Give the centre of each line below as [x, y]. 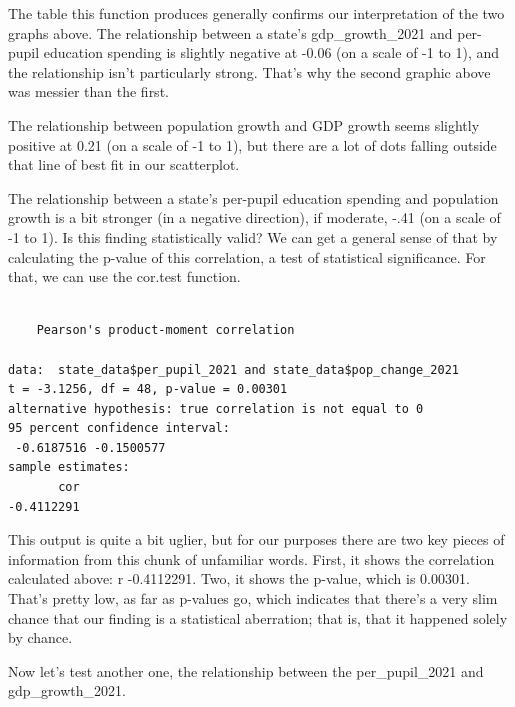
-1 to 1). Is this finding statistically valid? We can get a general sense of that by [253, 236]
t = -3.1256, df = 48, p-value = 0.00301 [148, 389]
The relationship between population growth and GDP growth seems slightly [244, 124]
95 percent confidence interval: [119, 428]
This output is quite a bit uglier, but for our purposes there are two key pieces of [256, 539]
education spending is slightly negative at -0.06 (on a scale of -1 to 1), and [271, 52]
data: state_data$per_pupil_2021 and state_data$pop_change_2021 [234, 369]
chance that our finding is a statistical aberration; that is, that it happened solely [258, 617]
